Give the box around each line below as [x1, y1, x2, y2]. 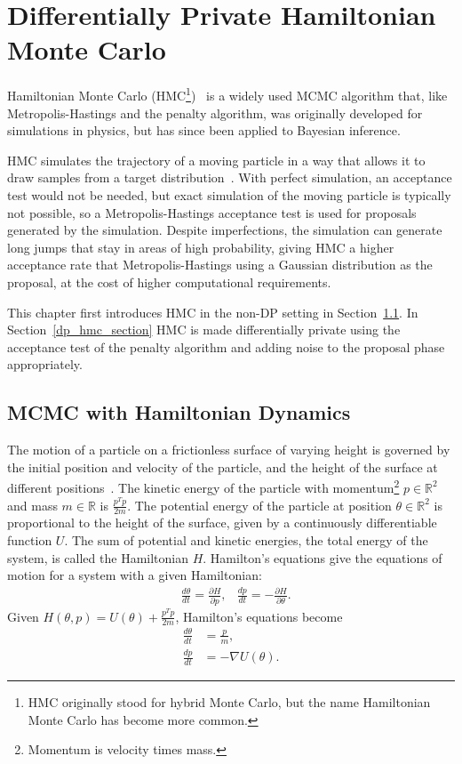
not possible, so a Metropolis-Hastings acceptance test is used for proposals [7, 203, 417, 221]
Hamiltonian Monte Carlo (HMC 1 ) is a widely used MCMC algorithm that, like [7, 84, 448, 104]
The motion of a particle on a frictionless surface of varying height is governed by [7, 440, 450, 459]
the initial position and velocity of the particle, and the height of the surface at [7, 457, 438, 476]
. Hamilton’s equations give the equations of [203, 548, 442, 567]
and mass [7, 495, 58, 514]
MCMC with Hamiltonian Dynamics [7, 398, 351, 426]
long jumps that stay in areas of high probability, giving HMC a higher [7, 237, 394, 256]
